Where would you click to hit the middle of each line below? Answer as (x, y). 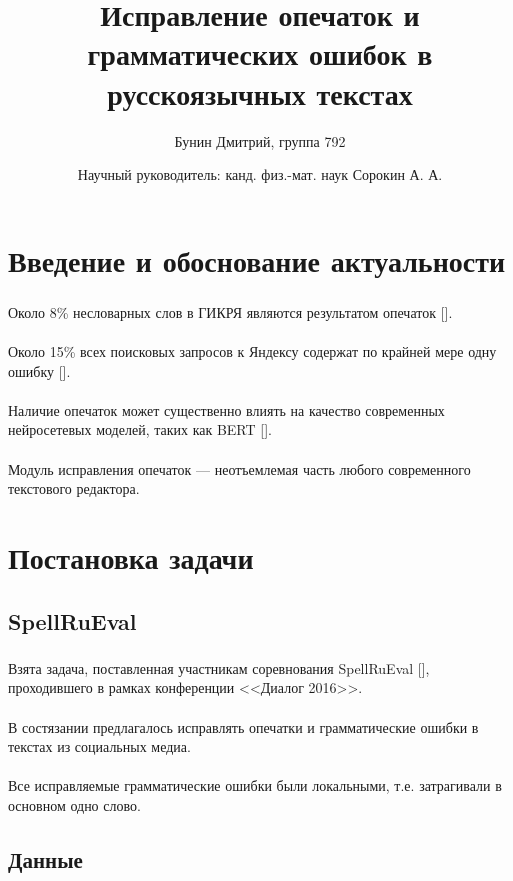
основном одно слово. (74, 804)
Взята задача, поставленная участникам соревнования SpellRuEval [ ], (219, 667)
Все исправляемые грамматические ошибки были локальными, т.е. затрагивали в (255, 785)
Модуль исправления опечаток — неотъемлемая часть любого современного (239, 468)
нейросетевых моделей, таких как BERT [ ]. (140, 429)
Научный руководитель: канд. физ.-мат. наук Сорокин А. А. (260, 174)
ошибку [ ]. (39, 370)
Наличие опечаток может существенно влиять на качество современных (226, 409)
